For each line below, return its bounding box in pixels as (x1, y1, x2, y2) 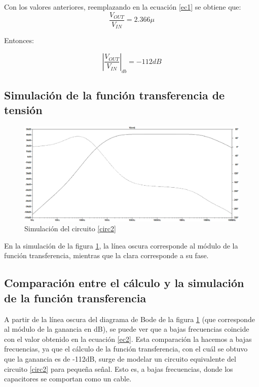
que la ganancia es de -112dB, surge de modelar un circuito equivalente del (4, 354, 236, 364)
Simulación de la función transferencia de (4, 87, 225, 102)
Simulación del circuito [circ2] (24, 223, 116, 234)
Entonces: (4, 35, 34, 46)
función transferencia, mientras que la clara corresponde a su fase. (4, 250, 209, 261)
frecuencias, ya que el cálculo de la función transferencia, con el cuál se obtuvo (4, 343, 248, 354)
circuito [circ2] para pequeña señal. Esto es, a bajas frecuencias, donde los (4, 363, 233, 374)
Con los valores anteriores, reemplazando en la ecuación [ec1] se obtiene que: (4, 2, 241, 12)
